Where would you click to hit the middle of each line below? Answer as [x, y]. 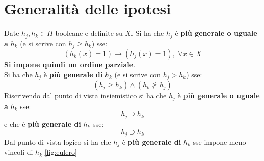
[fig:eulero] [61, 152]
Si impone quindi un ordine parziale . [70, 64]
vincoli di [19, 152]
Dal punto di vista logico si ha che [58, 141]
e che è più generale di [43, 124]
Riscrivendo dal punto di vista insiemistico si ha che [85, 96]
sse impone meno [219, 141]
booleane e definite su [89, 33]
